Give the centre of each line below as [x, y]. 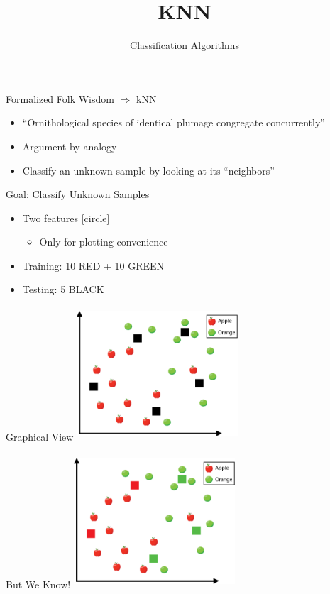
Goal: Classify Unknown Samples [78, 194]
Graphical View [40, 437]
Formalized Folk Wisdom [60, 98]
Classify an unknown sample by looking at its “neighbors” [148, 170]
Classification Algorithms [185, 45]
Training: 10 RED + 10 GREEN [93, 265]
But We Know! [38, 584]
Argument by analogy [70, 146]
